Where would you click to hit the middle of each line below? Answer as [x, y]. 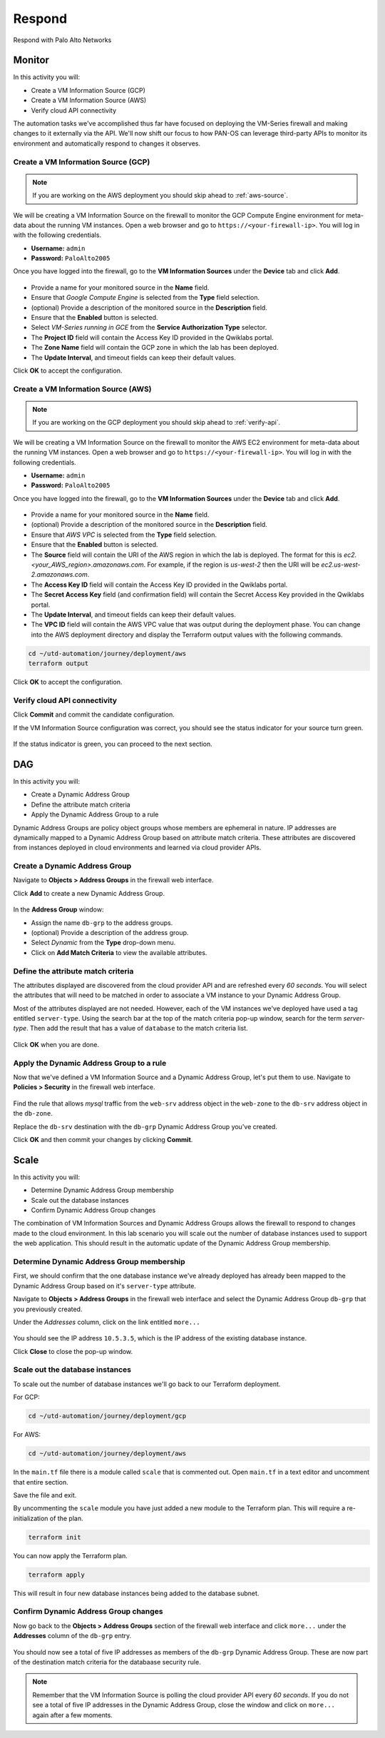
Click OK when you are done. [56, 1044]
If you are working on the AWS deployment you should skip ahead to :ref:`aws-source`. [160, 196]
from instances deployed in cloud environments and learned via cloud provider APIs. [137, 848]
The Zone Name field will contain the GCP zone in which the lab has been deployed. [155, 348]
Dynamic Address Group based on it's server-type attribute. [104, 1285]
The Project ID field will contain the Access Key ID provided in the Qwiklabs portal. [152, 337]
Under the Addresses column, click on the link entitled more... [107, 1322]
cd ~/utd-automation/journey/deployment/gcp [107, 1416]
